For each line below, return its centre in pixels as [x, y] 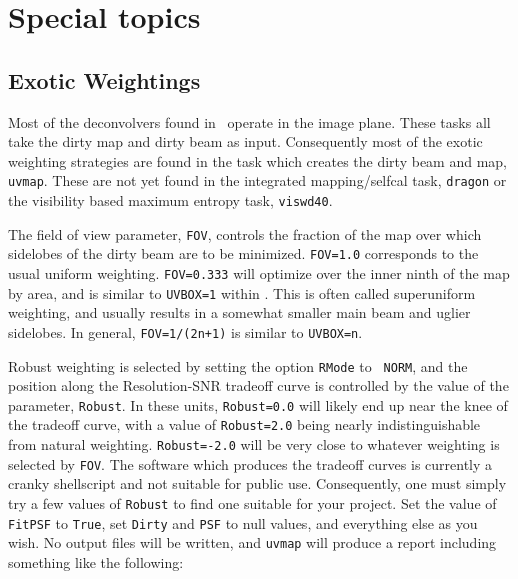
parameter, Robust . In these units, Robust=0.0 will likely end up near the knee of [258, 404]
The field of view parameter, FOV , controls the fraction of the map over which [245, 233]
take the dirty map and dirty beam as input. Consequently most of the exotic [245, 141]
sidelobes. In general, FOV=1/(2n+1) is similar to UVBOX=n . [185, 331]
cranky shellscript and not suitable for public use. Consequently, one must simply [257, 483]
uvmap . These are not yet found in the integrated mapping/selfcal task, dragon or [257, 180]
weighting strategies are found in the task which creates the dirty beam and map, [257, 160]
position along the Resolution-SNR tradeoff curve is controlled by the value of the [258, 385]
